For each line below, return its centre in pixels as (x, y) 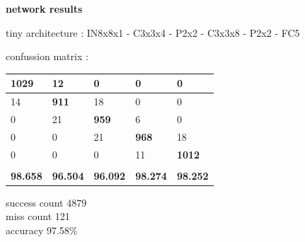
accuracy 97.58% (42, 230)
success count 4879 (46, 202)
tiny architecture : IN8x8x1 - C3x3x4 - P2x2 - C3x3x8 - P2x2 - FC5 (153, 32)
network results (44, 8)
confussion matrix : (47, 56)
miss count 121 (38, 216)
